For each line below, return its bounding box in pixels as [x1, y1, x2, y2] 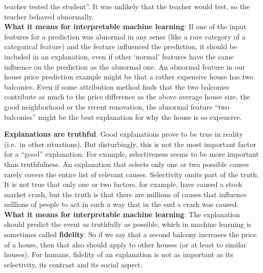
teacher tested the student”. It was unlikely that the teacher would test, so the [4, 1, 250, 11]
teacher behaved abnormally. [4, 11, 94, 22]
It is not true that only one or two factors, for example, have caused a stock [4, 179, 242, 190]
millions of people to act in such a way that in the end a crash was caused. [4, 199, 239, 209]
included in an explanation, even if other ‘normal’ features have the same [4, 51, 234, 61]
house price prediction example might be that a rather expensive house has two [4, 71, 254, 82]
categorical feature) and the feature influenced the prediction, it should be [4, 41, 237, 52]
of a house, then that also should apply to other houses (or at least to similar [4, 239, 247, 249]
